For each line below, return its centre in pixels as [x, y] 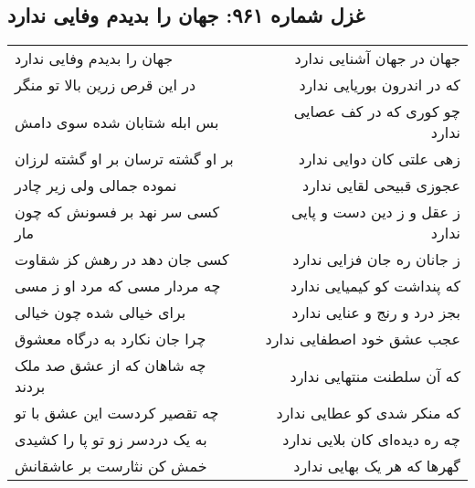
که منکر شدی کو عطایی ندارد [368, 413]
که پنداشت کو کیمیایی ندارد [375, 286]
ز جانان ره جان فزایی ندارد [376, 260]
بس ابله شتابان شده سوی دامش [117, 122]
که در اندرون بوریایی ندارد [380, 85]
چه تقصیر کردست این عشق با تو [117, 413]
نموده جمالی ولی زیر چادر [96, 186]
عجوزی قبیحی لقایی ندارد [381, 186]
